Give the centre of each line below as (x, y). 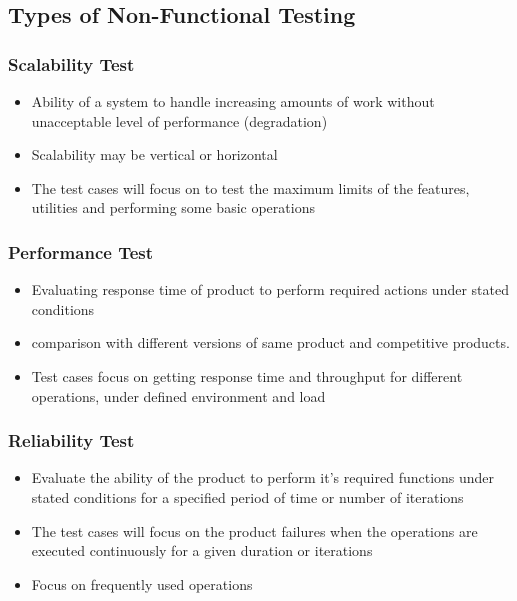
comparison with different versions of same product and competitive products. (270, 342)
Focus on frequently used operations (142, 583)
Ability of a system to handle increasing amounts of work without (233, 101)
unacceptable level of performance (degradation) (179, 120)
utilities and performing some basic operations (173, 207)
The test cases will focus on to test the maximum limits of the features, (250, 187)
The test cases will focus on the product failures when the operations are (254, 530)
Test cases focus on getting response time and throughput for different (247, 375)
